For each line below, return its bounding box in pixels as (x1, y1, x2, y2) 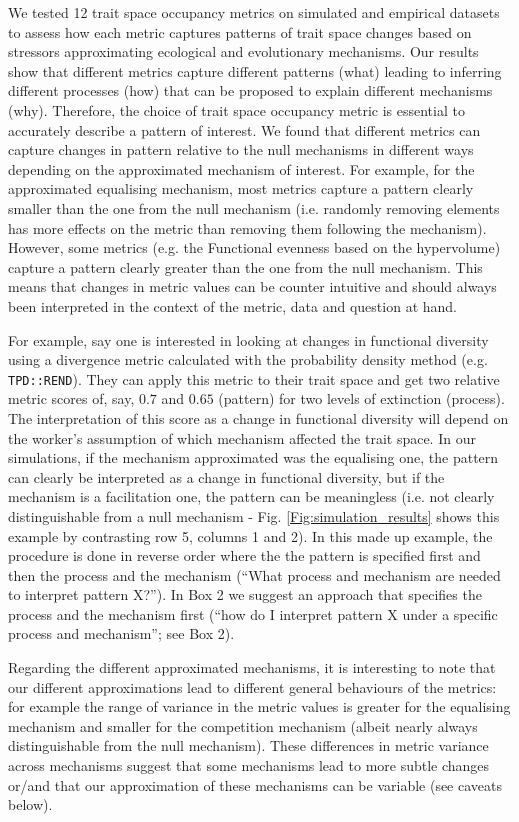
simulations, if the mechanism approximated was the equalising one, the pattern (8, 447, 499, 468)
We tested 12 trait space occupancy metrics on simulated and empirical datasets (8, 2, 500, 22)
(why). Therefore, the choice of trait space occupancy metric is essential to (8, 99, 465, 120)
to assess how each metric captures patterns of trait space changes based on (8, 21, 472, 42)
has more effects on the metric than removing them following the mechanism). (8, 217, 487, 238)
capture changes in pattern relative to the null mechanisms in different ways (8, 139, 474, 160)
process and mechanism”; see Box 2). (8, 623, 235, 644)
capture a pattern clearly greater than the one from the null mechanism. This (8, 256, 483, 277)
